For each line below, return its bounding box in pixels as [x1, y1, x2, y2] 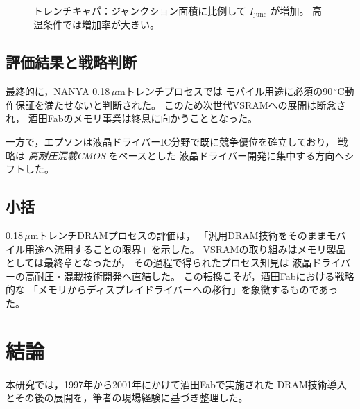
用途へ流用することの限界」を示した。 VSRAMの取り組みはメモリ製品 [24, 241, 346, 256]
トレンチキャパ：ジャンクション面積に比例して [33, 3, 246, 17]
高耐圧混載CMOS [28, 148, 105, 162]
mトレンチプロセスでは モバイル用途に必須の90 [117, 84, 333, 98]
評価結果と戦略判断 [6, 51, 137, 73]
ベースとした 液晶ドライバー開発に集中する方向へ [118, 148, 345, 162]
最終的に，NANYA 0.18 [6, 84, 110, 98]
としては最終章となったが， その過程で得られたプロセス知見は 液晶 [6, 255, 312, 270]
